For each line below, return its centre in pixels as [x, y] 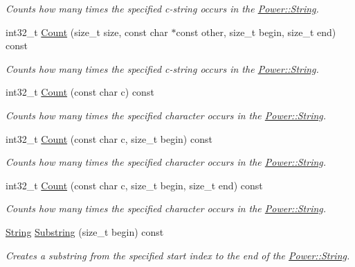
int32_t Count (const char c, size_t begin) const [109, 138]
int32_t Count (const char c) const [80, 92]
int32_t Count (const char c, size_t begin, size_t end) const [134, 185]
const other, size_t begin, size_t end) [256, 32]
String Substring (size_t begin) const [85, 231]
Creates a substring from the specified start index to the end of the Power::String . [178, 255]
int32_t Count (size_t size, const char [87, 32]
